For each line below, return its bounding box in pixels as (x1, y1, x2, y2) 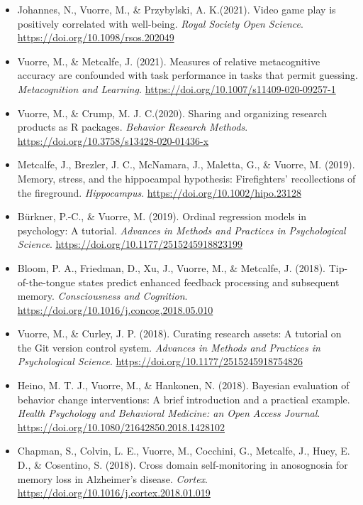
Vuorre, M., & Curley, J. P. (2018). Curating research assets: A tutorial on (17, 326, 342, 341)
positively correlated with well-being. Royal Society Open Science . (17, 16, 303, 31)
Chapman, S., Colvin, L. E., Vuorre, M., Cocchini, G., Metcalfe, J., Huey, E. (17, 443, 350, 458)
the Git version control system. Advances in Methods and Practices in (17, 340, 320, 354)
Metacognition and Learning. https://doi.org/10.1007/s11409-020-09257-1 (17, 81, 336, 96)
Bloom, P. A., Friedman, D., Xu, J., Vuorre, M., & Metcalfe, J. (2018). (17, 260, 325, 275)
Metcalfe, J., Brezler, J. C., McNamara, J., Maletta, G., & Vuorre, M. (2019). (17, 157, 355, 172)
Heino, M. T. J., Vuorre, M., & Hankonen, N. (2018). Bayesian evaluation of (17, 378, 350, 393)
